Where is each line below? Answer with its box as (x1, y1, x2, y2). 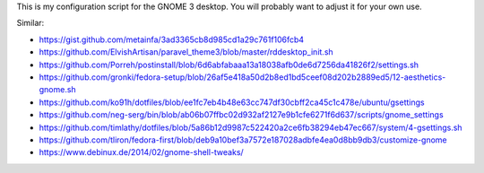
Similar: (16, 18, 45, 29)
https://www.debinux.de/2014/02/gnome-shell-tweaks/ (39, 147, 244, 158)
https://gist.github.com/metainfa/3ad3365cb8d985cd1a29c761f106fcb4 (39, 34, 305, 45)
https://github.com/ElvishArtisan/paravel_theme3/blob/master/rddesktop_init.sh (39, 47, 333, 57)
